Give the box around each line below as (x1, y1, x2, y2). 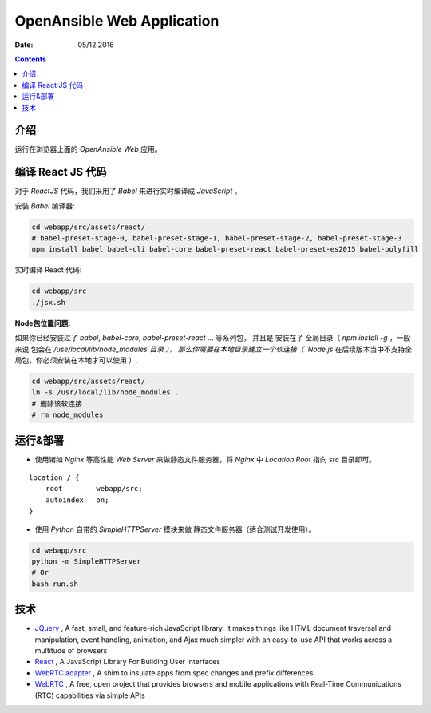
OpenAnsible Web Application (14, 12, 219, 30)
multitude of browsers (34, 646, 108, 656)
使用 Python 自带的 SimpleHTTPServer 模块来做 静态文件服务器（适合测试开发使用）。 (34, 524, 316, 534)
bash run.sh (31, 579, 79, 588)
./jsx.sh (31, 298, 66, 307)
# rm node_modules (31, 410, 104, 419)
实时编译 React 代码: (14, 265, 82, 275)
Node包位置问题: (14, 318, 71, 327)
